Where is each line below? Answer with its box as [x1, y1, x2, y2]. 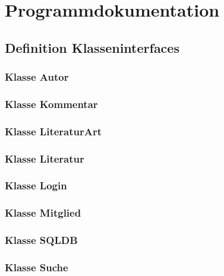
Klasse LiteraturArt [5, 123, 102, 138]
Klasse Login [5, 178, 67, 193]
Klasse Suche [5, 259, 68, 274]
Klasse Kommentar [5, 96, 98, 111]
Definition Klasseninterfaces [5, 38, 179, 56]
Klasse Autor [5, 69, 69, 84]
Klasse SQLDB [5, 233, 78, 248]
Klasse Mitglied [5, 205, 81, 220]
